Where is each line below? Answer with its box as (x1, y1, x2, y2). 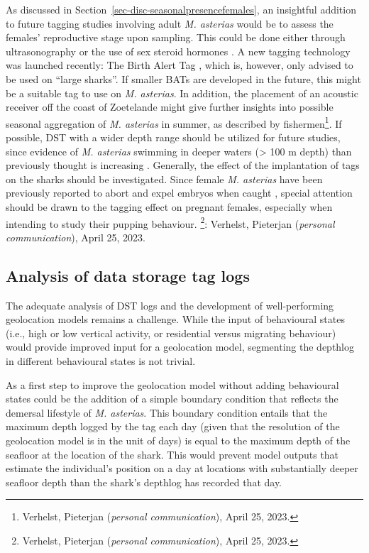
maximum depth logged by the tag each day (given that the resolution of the (6, 419, 340, 434)
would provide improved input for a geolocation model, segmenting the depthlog (6, 339, 355, 354)
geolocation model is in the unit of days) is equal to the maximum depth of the (6, 432, 351, 447)
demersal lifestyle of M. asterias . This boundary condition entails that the (6, 405, 328, 420)
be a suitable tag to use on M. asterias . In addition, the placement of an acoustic (6, 85, 358, 100)
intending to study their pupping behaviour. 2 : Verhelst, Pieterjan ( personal (6, 214, 335, 231)
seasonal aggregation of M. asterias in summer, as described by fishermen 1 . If (6, 114, 342, 131)
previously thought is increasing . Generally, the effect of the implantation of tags (6, 158, 360, 173)
